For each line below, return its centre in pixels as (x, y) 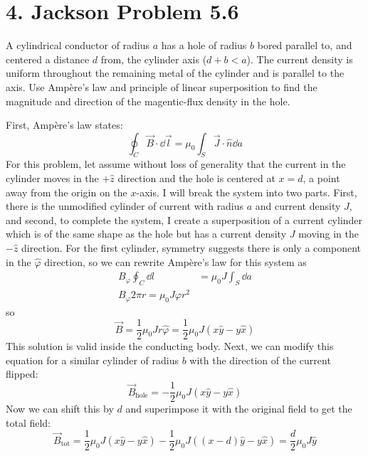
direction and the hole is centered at (196, 178)
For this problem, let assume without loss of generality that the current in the (176, 164)
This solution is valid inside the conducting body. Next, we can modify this (170, 346)
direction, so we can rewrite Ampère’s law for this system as (175, 261)
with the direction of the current (260, 360)
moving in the (328, 234)
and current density (298, 206)
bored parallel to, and (305, 45)
